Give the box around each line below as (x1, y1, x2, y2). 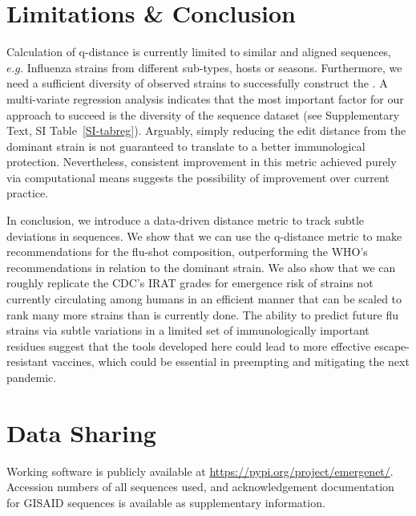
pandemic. (6, 369, 57, 385)
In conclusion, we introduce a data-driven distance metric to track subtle (6, 212, 365, 229)
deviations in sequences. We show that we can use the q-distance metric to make (6, 227, 402, 244)
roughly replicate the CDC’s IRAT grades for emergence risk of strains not (6, 274, 374, 291)
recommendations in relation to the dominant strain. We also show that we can (6, 258, 396, 275)
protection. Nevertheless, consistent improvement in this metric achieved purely (6, 153, 397, 170)
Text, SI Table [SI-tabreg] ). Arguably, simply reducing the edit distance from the (6, 122, 406, 139)
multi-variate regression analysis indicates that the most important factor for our (6, 90, 404, 107)
